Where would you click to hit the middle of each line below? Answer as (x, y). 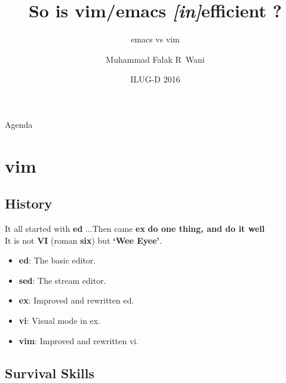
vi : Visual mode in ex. (60, 321)
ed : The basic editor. (57, 260)
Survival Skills (50, 373)
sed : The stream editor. (62, 280)
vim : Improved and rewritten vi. (79, 340)
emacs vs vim (155, 39)
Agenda (19, 124)
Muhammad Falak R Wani (155, 59)
